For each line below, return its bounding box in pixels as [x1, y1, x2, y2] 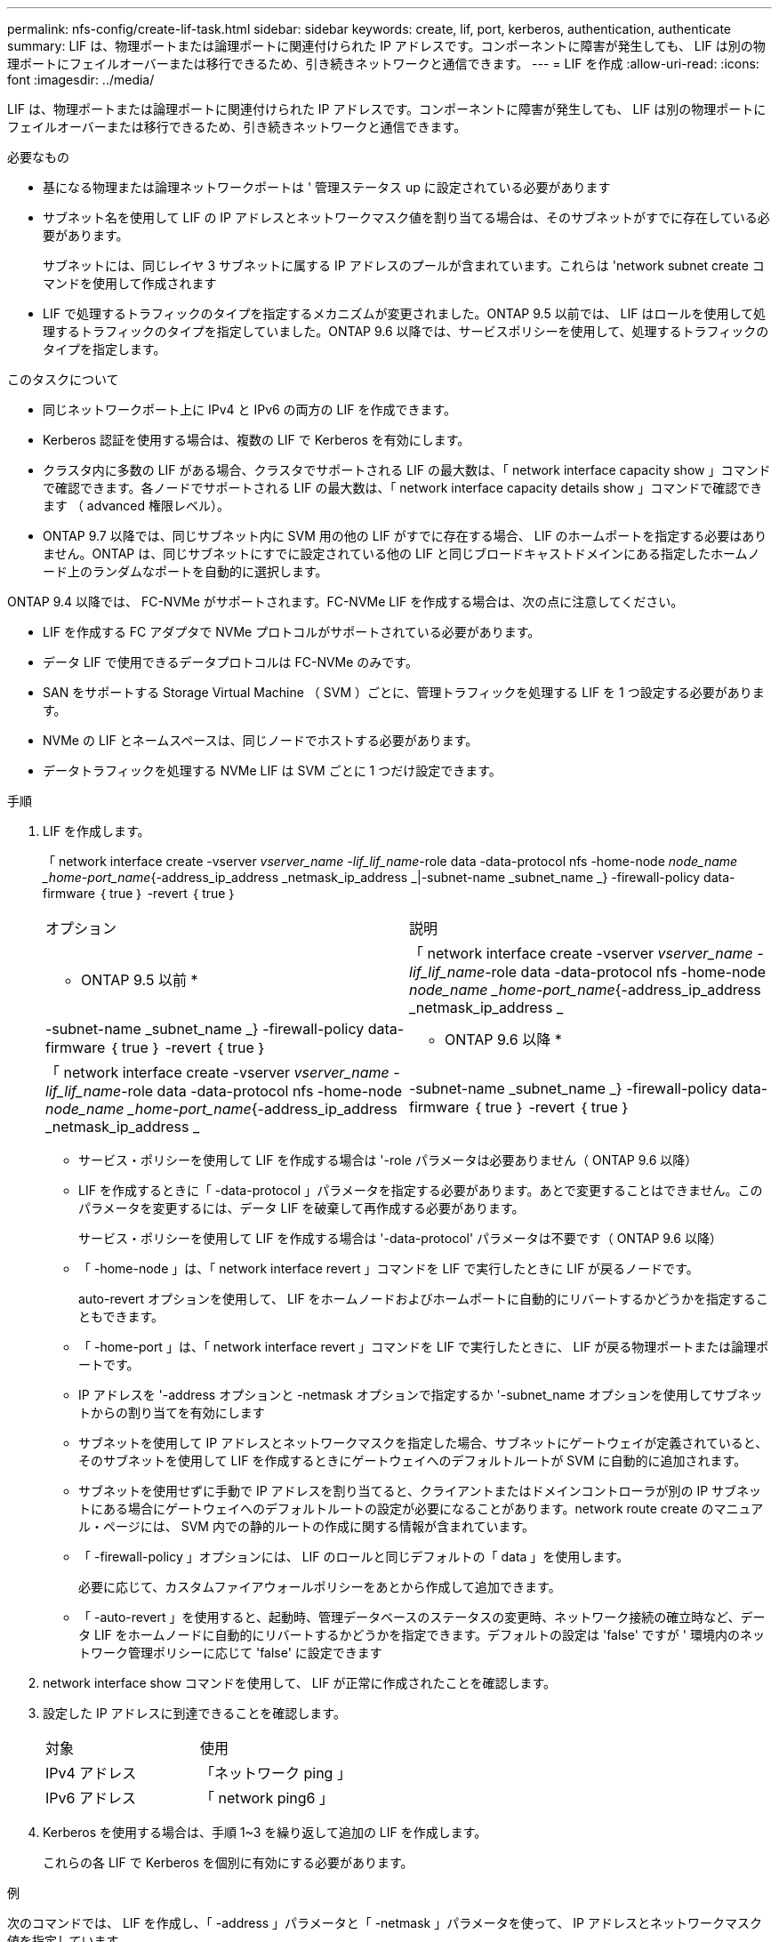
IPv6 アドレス [45, 1789, 136, 1807]
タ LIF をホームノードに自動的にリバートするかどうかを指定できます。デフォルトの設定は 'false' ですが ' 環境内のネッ [78, 1627, 765, 1642]
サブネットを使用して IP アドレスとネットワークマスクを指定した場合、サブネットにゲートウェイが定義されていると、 [78, 1435, 768, 1450]
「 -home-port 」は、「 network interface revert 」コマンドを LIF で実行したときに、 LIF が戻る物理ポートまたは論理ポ [78, 1339, 769, 1354]
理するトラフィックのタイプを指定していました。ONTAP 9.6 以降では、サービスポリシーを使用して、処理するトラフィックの [43, 324, 769, 339]
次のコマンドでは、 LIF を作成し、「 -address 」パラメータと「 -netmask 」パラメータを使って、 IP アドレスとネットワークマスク [7, 1915, 762, 1930]
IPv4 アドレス [45, 1764, 137, 1782]
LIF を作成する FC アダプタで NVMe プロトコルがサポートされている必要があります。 [43, 624, 541, 639]
